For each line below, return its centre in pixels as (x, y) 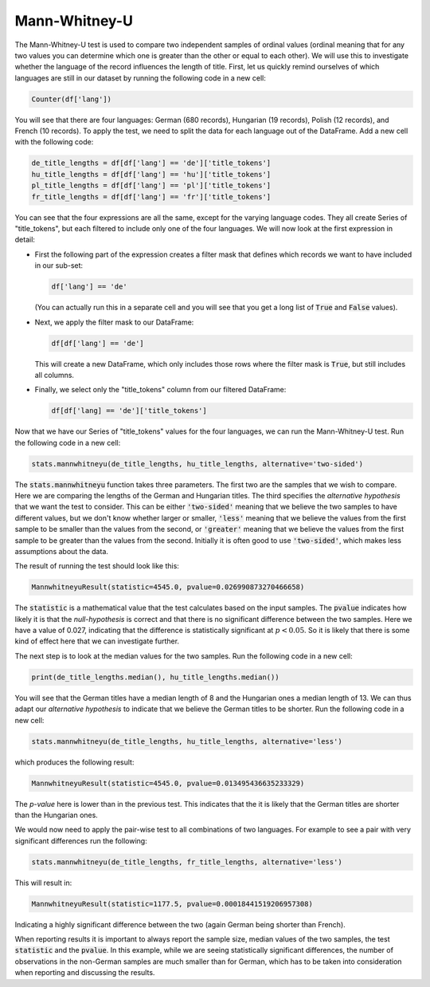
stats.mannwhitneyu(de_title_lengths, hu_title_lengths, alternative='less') (187, 741)
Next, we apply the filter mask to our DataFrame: (114, 322)
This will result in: (43, 883)
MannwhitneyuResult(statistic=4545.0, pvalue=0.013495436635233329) (168, 783)
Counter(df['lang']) (71, 99)
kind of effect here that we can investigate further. (97, 641)
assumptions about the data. (62, 551)
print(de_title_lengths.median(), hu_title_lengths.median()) (155, 677)
